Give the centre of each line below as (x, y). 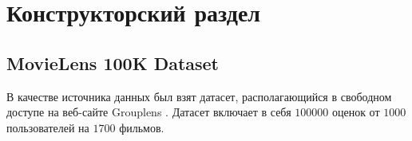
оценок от (356, 112)
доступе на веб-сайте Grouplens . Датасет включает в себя (149, 112)
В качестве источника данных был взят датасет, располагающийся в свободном (199, 96)
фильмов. (142, 127)
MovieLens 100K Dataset (113, 63)
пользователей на (48, 127)
